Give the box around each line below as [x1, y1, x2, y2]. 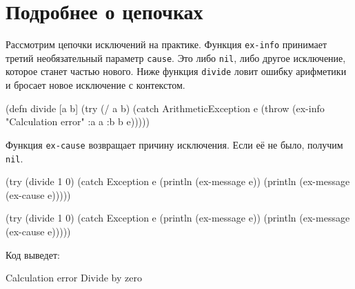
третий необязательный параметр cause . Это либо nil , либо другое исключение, [6, 50, 346, 65]
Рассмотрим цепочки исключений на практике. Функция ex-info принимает [6, 37, 327, 52]
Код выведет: [6, 247, 60, 261]
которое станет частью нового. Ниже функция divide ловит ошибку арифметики [6, 64, 347, 78]
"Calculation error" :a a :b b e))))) [6, 114, 150, 129]
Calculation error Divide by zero [6, 270, 142, 285]
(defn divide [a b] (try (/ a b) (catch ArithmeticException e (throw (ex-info [6, 100, 325, 115]
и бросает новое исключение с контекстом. [6, 78, 185, 92]
